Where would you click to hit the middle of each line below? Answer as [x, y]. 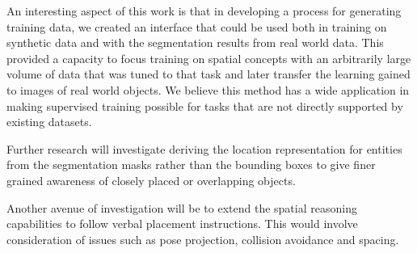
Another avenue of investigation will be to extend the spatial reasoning [182, 207]
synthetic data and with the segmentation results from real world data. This [195, 42]
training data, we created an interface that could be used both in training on [197, 26]
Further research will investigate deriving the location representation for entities [204, 148]
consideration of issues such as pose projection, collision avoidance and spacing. [203, 239]
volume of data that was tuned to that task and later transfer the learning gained [208, 74]
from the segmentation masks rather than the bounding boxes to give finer [191, 164]
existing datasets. [49, 122]
